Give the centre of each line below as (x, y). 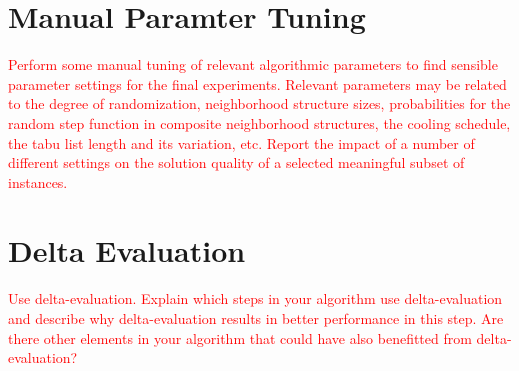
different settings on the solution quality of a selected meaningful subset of (236, 162)
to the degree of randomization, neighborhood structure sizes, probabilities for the (259, 103)
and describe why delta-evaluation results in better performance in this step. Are (256, 318)
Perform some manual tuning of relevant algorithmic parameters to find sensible (253, 64)
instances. (38, 181)
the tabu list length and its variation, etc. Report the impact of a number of (241, 142)
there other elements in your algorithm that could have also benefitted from (240, 337)
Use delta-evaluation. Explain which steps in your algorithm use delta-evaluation (255, 298)
